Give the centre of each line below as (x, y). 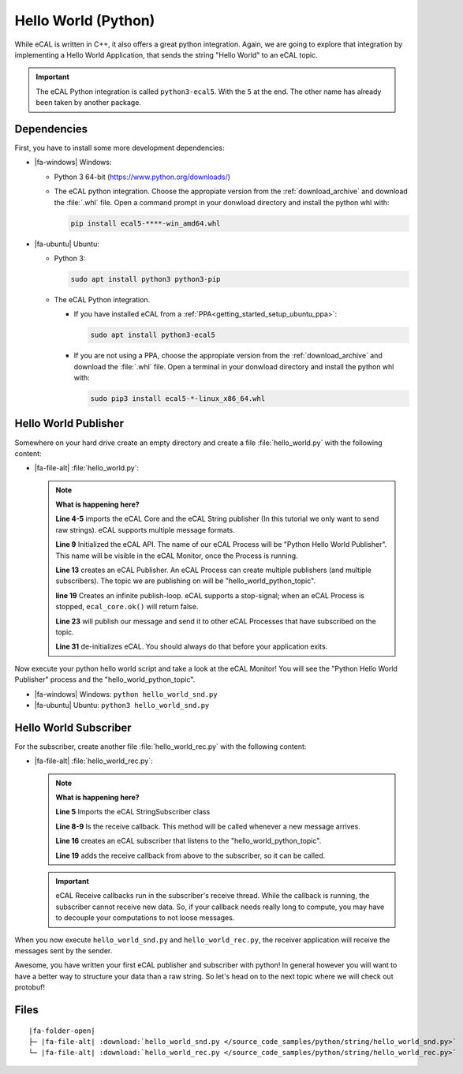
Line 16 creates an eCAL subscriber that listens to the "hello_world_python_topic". (189, 841)
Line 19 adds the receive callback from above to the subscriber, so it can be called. (190, 855)
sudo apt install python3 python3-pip (146, 279)
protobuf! (30, 987)
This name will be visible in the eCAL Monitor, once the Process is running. (177, 556)
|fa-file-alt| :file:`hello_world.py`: (87, 468)
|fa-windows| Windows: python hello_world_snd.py (126, 694)
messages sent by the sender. (63, 950)
